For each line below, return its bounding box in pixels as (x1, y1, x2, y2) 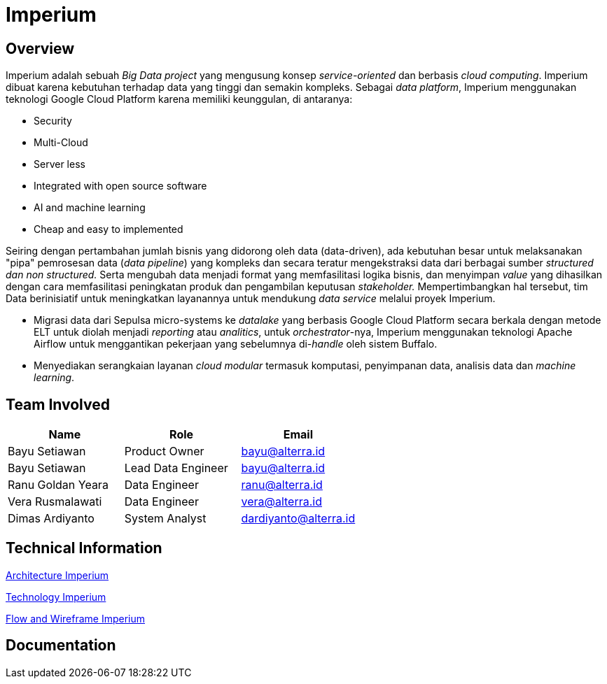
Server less (34, 158, 85, 171)
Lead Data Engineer (124, 461, 228, 476)
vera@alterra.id (241, 494, 322, 509)
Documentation (6, 636, 116, 655)
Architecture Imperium (6, 569, 109, 581)
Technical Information (6, 539, 162, 557)
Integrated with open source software (34, 180, 207, 192)
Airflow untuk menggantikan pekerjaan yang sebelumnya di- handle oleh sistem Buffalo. (34, 338, 438, 350)
